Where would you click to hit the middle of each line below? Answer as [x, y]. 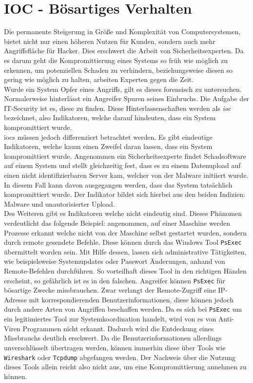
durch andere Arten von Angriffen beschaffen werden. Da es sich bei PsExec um [123, 309]
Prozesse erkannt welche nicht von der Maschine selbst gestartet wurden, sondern [125, 232]
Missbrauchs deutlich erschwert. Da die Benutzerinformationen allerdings [113, 338]
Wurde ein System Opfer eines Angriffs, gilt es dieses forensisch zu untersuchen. [123, 89]
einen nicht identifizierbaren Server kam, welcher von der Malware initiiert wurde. [126, 175]
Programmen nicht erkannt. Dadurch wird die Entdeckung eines [118, 328]
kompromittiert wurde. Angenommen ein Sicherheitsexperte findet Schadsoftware [125, 156]
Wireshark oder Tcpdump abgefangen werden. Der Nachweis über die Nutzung [120, 357]
